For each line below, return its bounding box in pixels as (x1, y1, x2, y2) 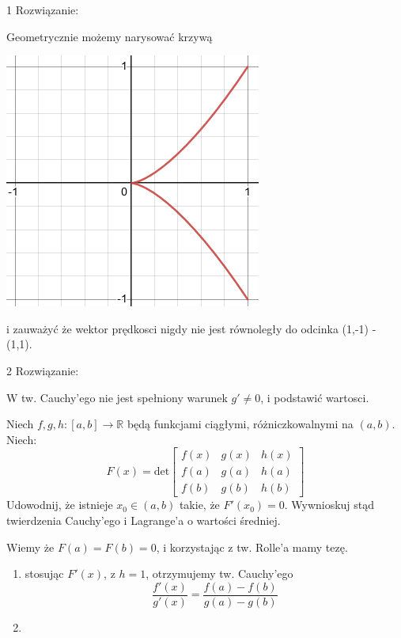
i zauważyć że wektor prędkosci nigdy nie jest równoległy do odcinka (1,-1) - (6, 320, 376, 336)
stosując (25, 565, 64, 582)
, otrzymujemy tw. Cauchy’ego (146, 565, 293, 582)
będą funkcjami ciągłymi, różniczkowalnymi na (127, 416, 354, 432)
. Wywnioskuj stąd (284, 496, 375, 513)
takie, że (179, 496, 220, 513)
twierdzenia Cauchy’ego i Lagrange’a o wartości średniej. (6, 512, 281, 529)
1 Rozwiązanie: (6, 2, 79, 17)
